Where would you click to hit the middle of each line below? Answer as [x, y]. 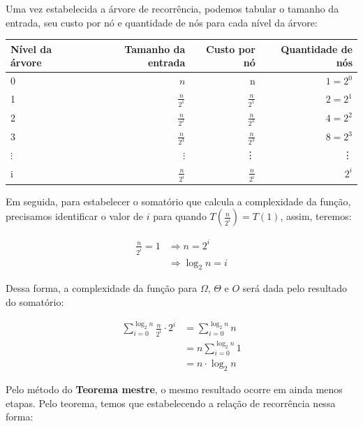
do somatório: [35, 301]
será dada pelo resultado [295, 288]
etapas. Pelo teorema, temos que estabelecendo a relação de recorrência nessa [171, 403]
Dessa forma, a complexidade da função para [102, 288]
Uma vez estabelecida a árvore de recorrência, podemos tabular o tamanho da [172, 8]
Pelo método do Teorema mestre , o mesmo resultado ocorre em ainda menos [174, 389]
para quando [180, 216]
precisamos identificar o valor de [75, 216]
